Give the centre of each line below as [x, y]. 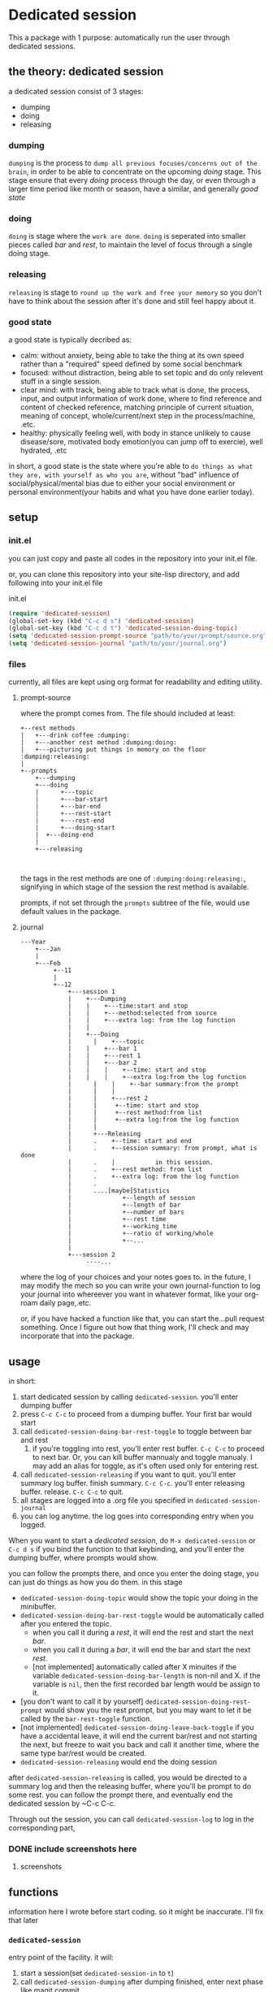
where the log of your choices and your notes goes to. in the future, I [135, 1277]
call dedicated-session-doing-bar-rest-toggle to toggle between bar [136, 1431]
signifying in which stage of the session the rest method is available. [134, 887]
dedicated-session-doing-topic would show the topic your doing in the [139, 1598]
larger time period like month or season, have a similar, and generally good [133, 189]
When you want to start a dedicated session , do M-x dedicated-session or [132, 1540]
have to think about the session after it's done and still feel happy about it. [132, 301]
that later [24, 1921]
